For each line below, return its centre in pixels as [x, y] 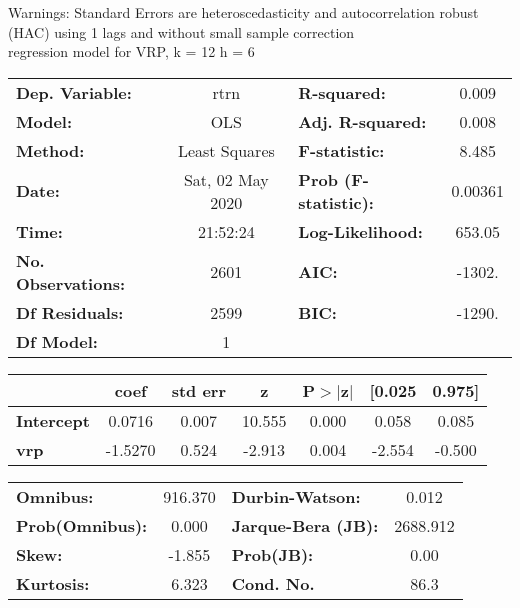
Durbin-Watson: [296, 496]
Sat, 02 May [226, 179]
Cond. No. [273, 583]
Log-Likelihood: [360, 231]
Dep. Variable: [74, 92]
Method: [50, 150]
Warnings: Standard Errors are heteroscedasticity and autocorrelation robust [243, 12]
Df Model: [57, 341]
